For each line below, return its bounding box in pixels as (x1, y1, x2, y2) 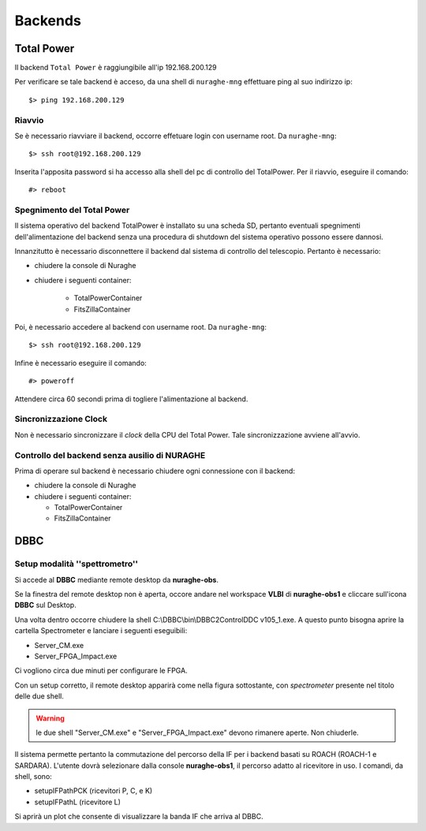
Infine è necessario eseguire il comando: (14, 358, 148, 367)
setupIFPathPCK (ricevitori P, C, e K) (34, 786, 153, 796)
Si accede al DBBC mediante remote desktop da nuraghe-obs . (14, 575, 219, 584)
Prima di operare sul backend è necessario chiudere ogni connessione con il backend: (14, 466, 296, 475)
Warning (35, 714, 65, 723)
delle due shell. (14, 691, 65, 701)
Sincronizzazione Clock (14, 414, 108, 425)
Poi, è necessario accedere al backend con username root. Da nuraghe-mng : (14, 322, 267, 332)
